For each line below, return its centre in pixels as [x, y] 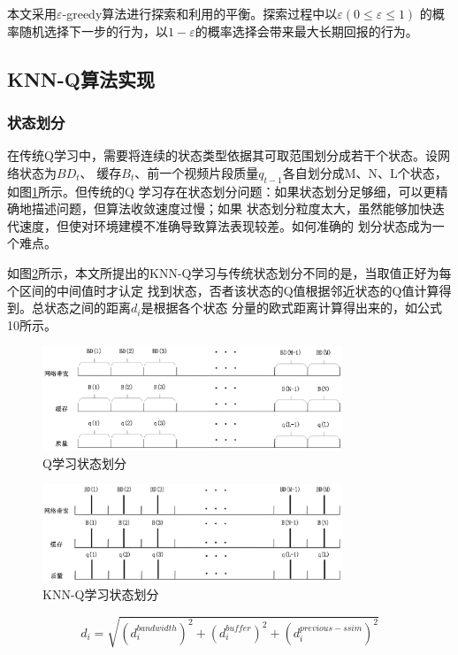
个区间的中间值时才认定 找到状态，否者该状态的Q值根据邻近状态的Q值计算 [223, 290]
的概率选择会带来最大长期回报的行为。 [306, 31]
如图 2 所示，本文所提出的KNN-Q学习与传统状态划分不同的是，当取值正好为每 [229, 272]
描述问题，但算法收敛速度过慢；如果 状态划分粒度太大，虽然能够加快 [232, 208]
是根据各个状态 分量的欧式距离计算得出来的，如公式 [292, 308]
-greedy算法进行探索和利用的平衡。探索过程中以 [200, 13]
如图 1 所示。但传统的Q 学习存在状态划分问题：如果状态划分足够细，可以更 [221, 191]
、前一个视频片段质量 [197, 172]
